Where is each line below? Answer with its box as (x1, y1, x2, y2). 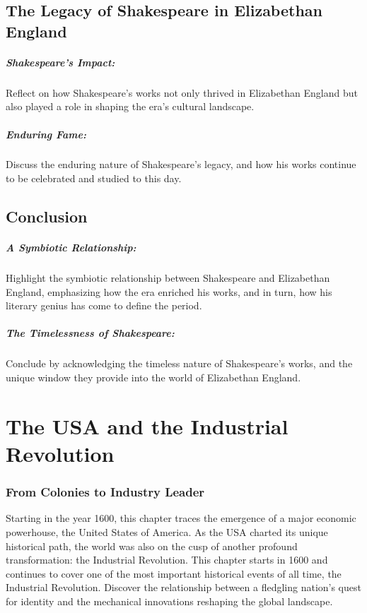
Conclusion (6, 206, 88, 227)
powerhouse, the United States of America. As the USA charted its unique (6, 524, 328, 539)
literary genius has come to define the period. (6, 298, 202, 313)
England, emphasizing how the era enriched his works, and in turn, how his (6, 284, 332, 299)
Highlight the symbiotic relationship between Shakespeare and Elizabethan (6, 270, 330, 285)
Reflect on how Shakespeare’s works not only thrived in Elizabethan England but (6, 85, 358, 100)
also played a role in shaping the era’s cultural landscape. (6, 99, 255, 114)
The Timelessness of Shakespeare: (6, 326, 175, 340)
